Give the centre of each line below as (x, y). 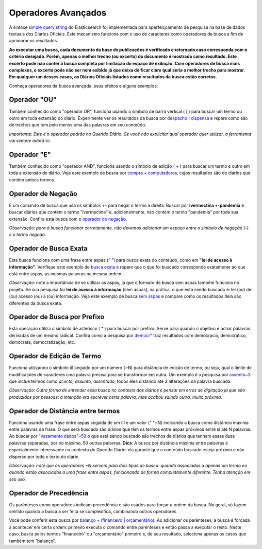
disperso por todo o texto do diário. (44, 457)
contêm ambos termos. (32, 179)
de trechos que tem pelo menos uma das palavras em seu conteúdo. (78, 125)
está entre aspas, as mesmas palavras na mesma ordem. (66, 274)
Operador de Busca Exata (48, 249)
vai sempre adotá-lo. (30, 141)
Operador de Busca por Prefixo (57, 317)
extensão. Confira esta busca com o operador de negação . (68, 219)
